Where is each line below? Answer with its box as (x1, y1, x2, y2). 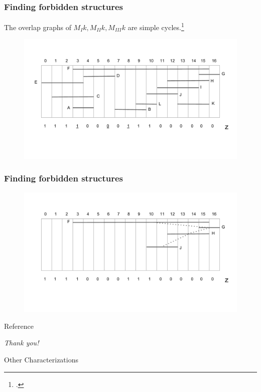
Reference (4, 320, 34, 331)
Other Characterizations (4, 354, 78, 365)
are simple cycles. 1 (127, 21, 184, 32)
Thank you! (4, 337, 39, 348)
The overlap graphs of (4, 22, 71, 32)
